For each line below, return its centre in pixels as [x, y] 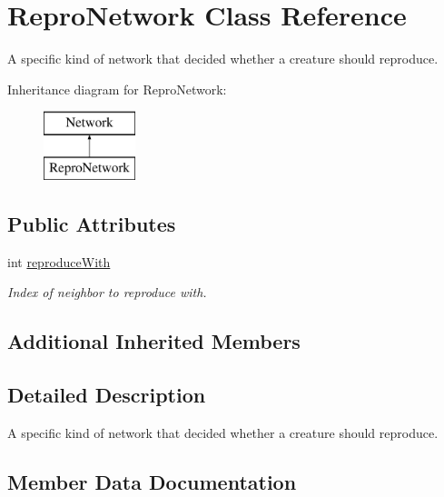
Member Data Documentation [152, 481]
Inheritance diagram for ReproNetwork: [117, 89]
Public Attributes [92, 223]
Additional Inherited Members [154, 341]
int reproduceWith [59, 261]
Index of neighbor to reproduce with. [107, 292]
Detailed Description [107, 395]
